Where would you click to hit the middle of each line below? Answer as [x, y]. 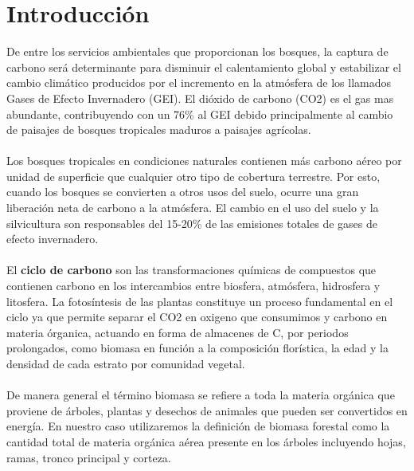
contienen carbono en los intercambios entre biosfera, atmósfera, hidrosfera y [193, 286]
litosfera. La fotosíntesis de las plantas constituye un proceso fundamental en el [200, 301]
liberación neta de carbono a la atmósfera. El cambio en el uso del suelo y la [193, 208]
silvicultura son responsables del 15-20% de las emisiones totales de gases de [192, 223]
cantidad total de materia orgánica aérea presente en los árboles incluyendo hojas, [206, 441]
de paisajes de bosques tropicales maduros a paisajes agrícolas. [159, 130]
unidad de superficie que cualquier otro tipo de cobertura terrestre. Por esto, [193, 176]
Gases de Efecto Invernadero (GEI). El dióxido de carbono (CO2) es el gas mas [200, 98]
